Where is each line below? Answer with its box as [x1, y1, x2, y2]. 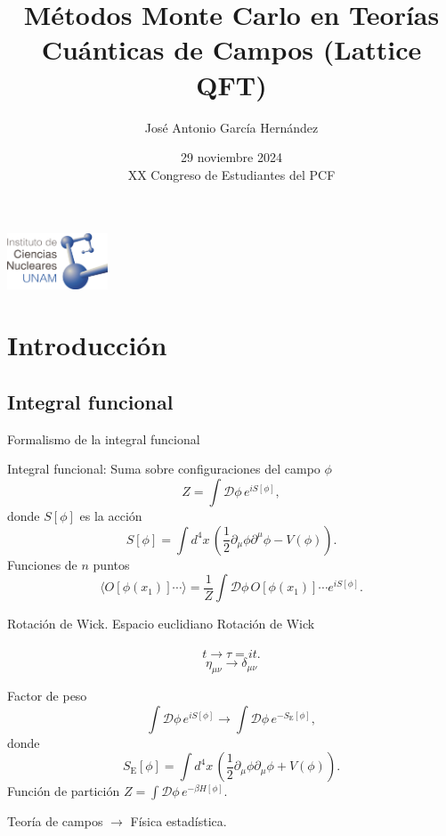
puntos [93, 555, 130, 573]
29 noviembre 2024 [181, 148, 282, 166]
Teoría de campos [7, 812, 103, 831]
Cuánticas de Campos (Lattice [41, 31, 422, 68]
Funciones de [7, 555, 77, 573]
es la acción [79, 506, 142, 524]
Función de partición [7, 782, 120, 800]
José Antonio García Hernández [144, 118, 319, 136]
